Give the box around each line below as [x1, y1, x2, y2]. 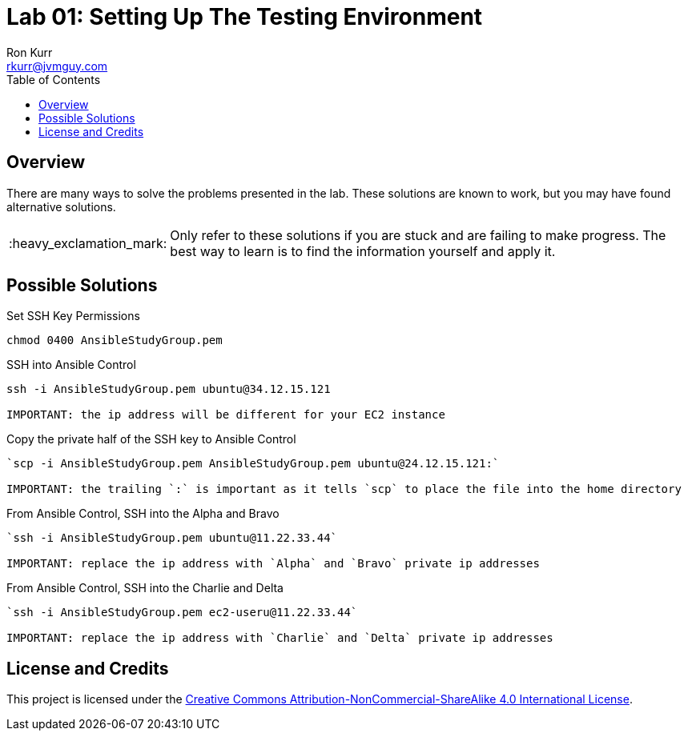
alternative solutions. [6, 199, 116, 214]
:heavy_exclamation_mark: [9, 234, 167, 251]
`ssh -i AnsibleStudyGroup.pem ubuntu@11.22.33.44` [6, 531, 338, 545]
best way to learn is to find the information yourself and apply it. [170, 242, 556, 259]
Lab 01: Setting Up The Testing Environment [6, 3, 483, 30]
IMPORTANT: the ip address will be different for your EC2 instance [6, 408, 445, 422]
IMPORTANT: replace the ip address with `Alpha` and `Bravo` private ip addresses [6, 557, 540, 571]
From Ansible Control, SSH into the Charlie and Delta [6, 581, 284, 595]
